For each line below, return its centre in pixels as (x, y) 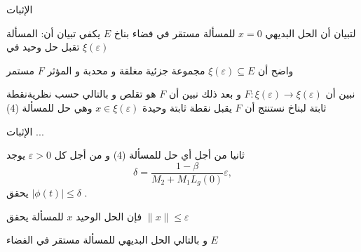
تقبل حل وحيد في (43, 47)
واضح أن (275, 70)
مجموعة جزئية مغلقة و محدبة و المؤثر (126, 70)
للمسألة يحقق (35, 216)
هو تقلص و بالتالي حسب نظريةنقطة (81, 94)
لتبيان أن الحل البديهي (311, 33)
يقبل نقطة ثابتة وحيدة (187, 107)
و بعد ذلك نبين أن (205, 94)
